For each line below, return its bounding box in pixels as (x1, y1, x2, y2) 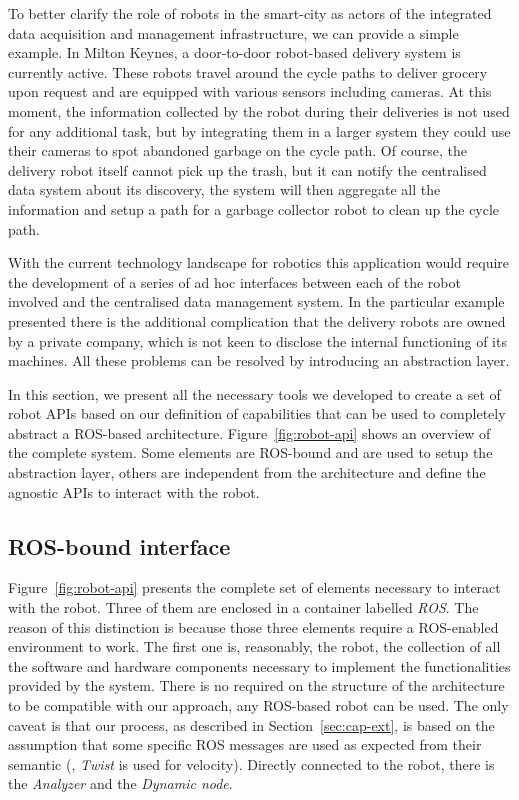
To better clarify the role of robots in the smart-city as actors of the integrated (8, 3, 492, 23)
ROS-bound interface (8, 530, 231, 561)
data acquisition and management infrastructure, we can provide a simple (8, 22, 459, 43)
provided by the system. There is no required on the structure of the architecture (8, 675, 505, 696)
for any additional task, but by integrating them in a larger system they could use (8, 120, 511, 141)
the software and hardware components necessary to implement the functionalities (8, 655, 511, 676)
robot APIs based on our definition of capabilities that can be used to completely (8, 403, 506, 424)
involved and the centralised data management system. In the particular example (8, 291, 505, 312)
